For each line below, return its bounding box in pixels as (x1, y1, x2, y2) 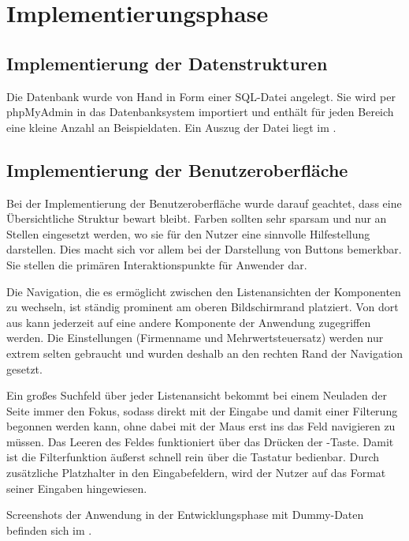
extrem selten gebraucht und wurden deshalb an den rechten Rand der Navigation (6, 344, 403, 361)
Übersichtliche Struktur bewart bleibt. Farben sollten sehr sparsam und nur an (6, 210, 387, 227)
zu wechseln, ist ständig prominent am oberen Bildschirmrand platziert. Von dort (6, 299, 399, 315)
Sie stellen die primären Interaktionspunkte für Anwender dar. (6, 256, 307, 272)
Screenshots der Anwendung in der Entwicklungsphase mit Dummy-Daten (6, 506, 364, 523)
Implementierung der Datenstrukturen (6, 51, 328, 75)
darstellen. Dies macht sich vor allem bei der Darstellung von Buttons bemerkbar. (6, 241, 402, 257)
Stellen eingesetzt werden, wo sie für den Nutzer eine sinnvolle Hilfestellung (6, 225, 370, 242)
